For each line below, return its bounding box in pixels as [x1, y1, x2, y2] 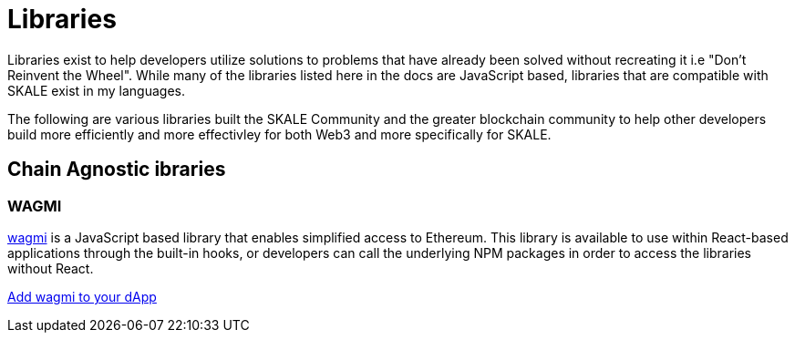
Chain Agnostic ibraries [7, 158, 226, 181]
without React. [7, 260, 94, 276]
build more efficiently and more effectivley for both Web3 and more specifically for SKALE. [7, 126, 552, 142]
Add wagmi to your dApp [7, 288, 157, 304]
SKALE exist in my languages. [7, 82, 185, 98]
